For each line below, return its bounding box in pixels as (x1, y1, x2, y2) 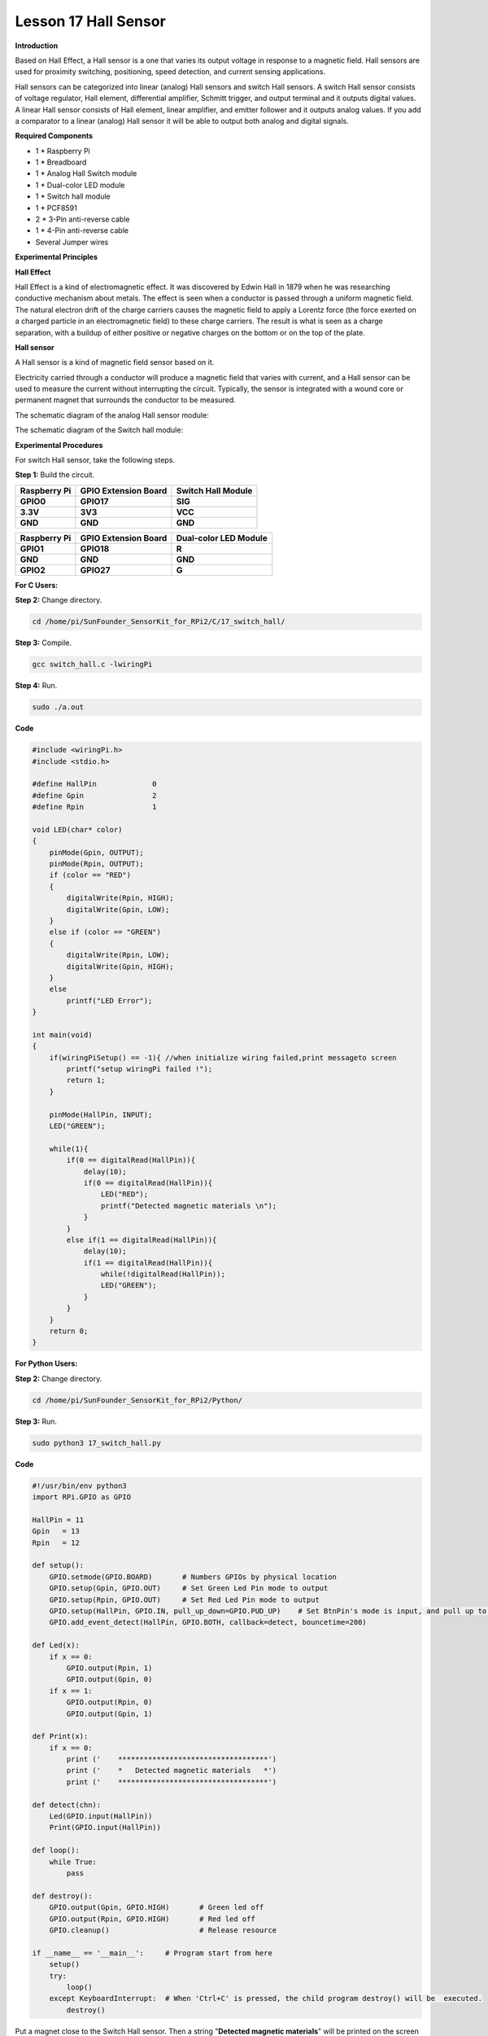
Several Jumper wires (35, 237, 109, 247)
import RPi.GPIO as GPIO (32, 1493, 132, 1502)
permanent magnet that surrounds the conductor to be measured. (15, 395, 236, 405)
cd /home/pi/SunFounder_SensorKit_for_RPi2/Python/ (32, 1395, 243, 1405)
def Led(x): (32, 1641, 81, 1650)
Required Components (15, 131, 94, 141)
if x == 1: (49, 1686, 93, 1696)
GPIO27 (80, 564, 111, 576)
